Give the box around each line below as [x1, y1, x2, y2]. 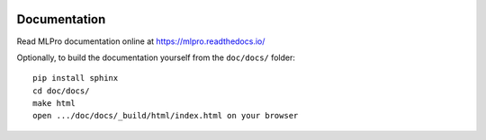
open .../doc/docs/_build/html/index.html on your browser [32, 110, 299, 121]
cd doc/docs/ [32, 85, 90, 96]
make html [32, 99, 76, 109]
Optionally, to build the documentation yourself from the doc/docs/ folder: [16, 52, 296, 63]
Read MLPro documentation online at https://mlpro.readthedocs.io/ [16, 36, 265, 47]
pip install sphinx [32, 73, 119, 83]
